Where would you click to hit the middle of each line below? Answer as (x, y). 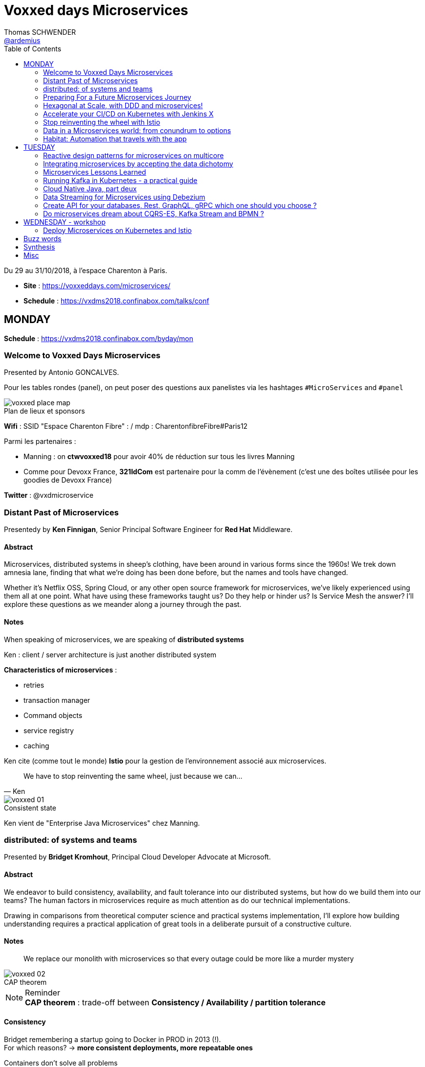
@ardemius (22, 40)
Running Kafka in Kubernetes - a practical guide (120, 180)
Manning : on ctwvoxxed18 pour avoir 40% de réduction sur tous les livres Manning (159, 457)
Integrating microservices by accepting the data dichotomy (138, 163)
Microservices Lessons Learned (95, 172)
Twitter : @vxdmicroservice (49, 495)
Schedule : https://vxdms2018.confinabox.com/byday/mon (99, 338)
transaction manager (57, 700)
